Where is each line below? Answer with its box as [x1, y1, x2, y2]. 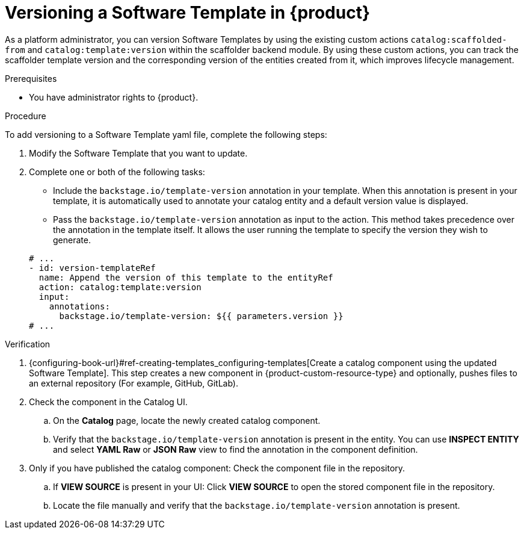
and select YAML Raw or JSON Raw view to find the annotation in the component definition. [53, 444, 418, 455]
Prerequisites [5, 73, 57, 84]
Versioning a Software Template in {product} [5, 2, 371, 23]
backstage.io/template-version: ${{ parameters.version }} [59, 311, 344, 321]
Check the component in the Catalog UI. [29, 396, 188, 407]
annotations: [49, 301, 110, 311]
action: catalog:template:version [39, 282, 202, 292]
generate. [53, 234, 91, 245]
